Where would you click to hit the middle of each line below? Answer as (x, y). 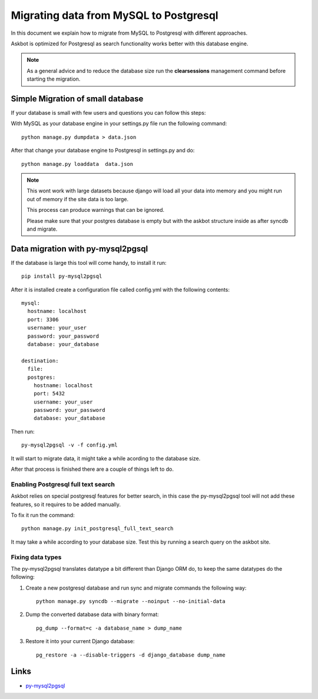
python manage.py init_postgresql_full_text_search (97, 529)
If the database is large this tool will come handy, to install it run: (89, 262)
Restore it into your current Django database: (80, 641)
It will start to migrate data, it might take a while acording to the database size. (106, 458)
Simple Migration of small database (77, 99)
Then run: (23, 431)
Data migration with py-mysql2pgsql (79, 249)
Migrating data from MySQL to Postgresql (115, 15)
